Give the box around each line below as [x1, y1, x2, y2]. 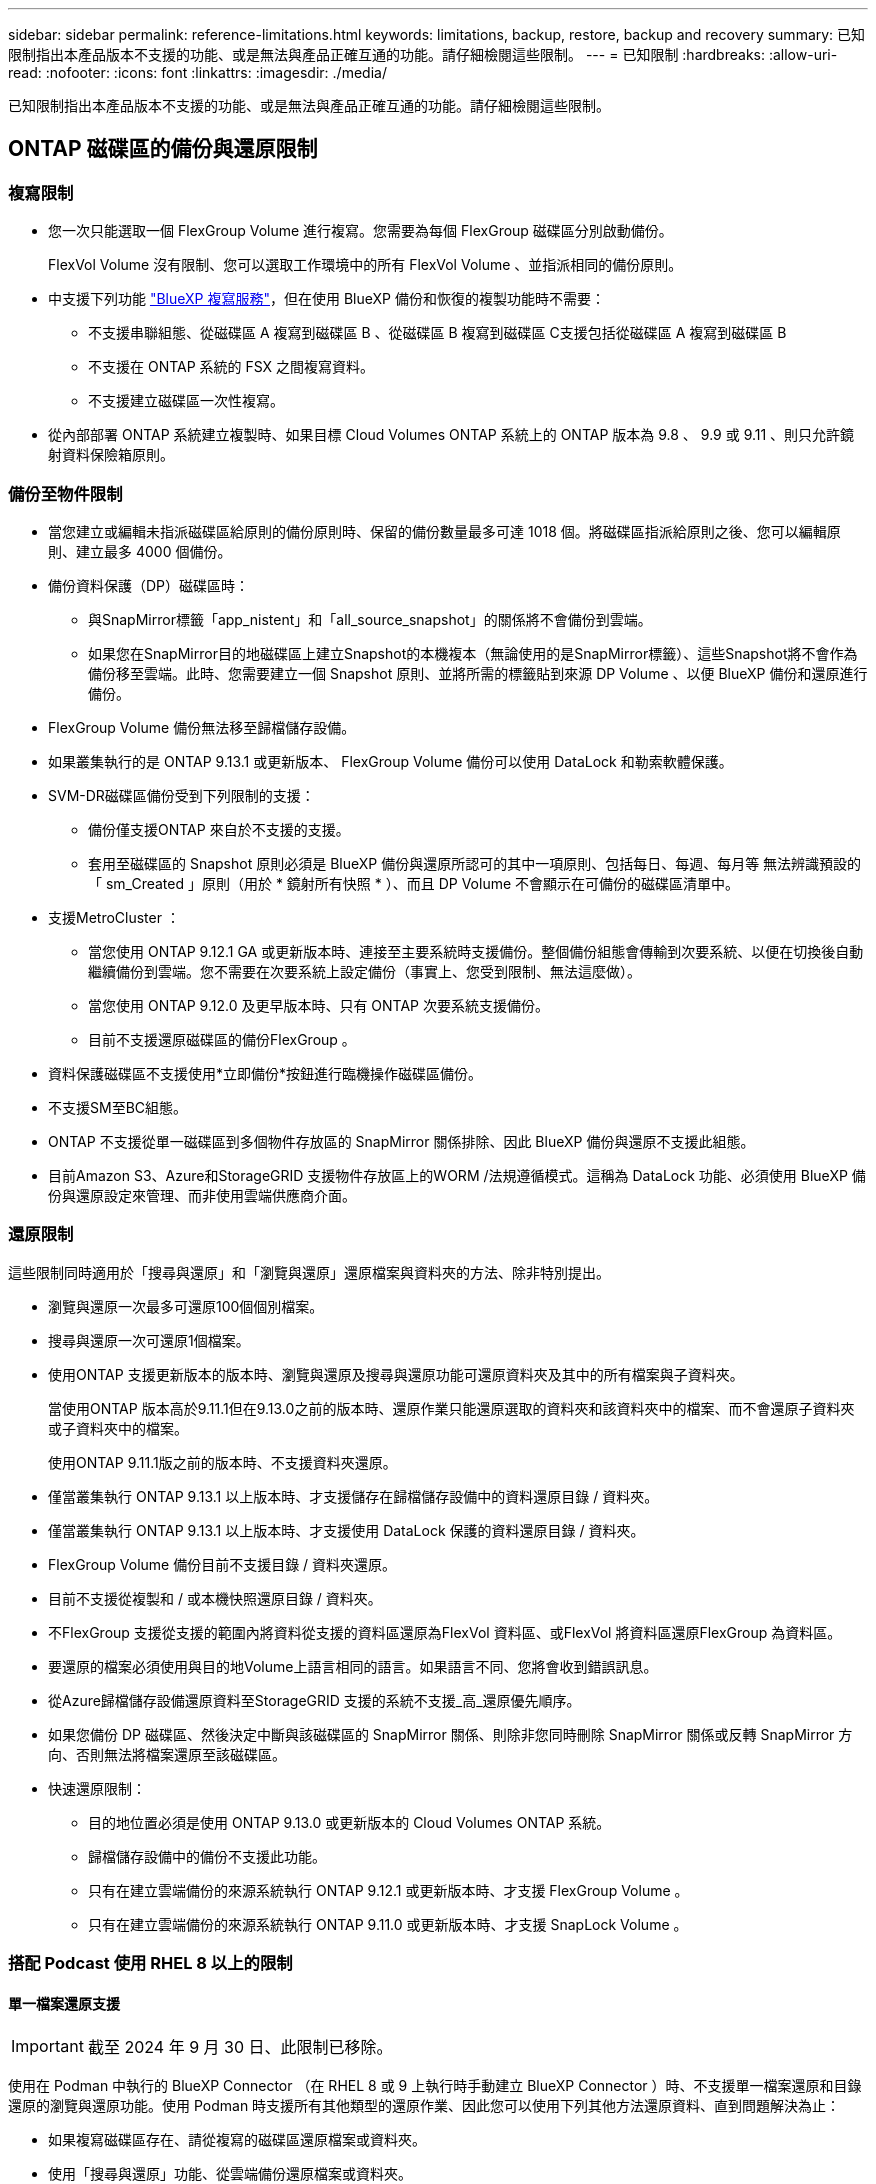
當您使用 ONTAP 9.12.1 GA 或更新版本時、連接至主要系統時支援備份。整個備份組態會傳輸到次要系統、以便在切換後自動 [88, 942, 864, 960]
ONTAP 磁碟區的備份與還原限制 [8, 136, 318, 162]
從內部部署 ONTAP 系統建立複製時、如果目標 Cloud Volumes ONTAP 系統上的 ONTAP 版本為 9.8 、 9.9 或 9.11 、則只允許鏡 [48, 426, 855, 444]
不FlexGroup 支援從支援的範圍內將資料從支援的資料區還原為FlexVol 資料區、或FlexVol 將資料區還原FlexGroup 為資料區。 [48, 1623, 842, 1641]
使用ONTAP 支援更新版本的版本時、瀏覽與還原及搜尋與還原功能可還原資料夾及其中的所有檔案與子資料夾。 [48, 1365, 744, 1383]
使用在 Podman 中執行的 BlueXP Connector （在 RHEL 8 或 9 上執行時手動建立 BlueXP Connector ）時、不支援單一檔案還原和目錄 [8, 2077, 862, 2095]
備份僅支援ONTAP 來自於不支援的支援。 [88, 820, 350, 838]
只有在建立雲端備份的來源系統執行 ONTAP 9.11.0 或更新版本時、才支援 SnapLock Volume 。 [88, 1915, 688, 1933]
